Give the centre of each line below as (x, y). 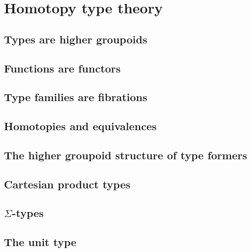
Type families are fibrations (76, 97)
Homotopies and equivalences (80, 126)
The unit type (40, 242)
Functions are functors (62, 68)
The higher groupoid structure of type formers (125, 155)
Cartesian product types (67, 184)
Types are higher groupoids (76, 39)
